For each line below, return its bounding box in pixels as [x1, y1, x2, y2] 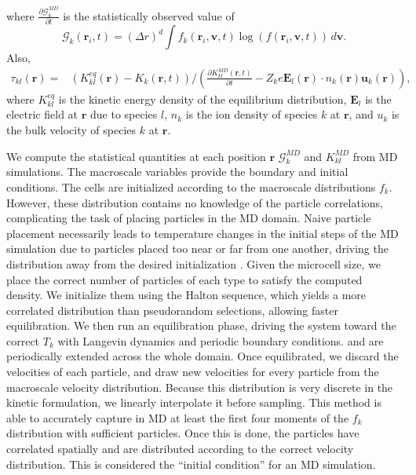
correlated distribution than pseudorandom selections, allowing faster [6, 301, 338, 318]
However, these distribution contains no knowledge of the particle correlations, [6, 194, 384, 210]
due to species [90, 106, 158, 122]
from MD [352, 148, 398, 164]
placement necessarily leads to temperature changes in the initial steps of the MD [6, 225, 399, 241]
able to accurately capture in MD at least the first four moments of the [6, 409, 349, 426]
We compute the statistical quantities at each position [6, 148, 266, 164]
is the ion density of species [185, 106, 318, 122]
